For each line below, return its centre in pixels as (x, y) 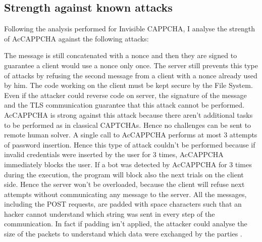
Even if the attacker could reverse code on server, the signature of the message (125, 95)
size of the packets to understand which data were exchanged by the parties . (123, 234)
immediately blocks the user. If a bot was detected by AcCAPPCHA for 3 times (128, 164)
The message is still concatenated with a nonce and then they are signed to (121, 55)
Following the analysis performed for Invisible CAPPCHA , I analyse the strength (129, 29)
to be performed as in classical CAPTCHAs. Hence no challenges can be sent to (128, 125)
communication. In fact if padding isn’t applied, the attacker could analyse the (126, 224)
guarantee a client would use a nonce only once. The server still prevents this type (131, 65)
